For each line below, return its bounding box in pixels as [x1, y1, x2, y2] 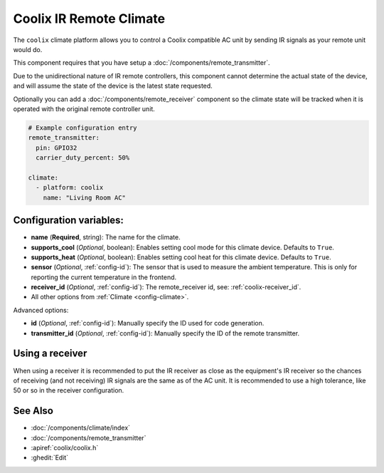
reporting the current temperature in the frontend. [31, 273, 177, 281]
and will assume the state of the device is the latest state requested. [13, 82, 213, 90]
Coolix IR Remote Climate [13, 11, 166, 26]
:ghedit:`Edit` [31, 453, 69, 462]
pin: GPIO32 [36, 143, 78, 152]
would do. [13, 45, 43, 53]
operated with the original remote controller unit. [13, 104, 156, 113]
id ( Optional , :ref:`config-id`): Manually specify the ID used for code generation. [31, 319, 265, 328]
